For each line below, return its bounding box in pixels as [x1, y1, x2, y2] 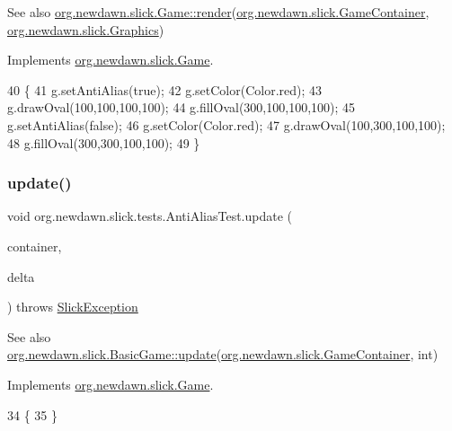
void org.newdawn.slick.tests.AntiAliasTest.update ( [7, 207, 293, 225]
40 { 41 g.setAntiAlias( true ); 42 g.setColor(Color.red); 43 [7, 80, 323, 99]
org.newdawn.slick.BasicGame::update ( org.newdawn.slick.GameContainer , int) [7, 345, 439, 364]
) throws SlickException [7, 297, 138, 316]
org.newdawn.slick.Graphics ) [7, 20, 164, 39]
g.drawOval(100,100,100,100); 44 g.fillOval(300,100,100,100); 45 [7, 98, 356, 117]
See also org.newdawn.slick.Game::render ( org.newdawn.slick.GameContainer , [7, 3, 430, 21]
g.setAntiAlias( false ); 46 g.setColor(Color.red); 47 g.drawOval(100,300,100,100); [7, 115, 446, 134]
